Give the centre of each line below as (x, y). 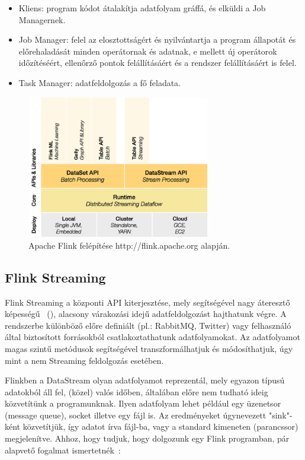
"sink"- (280, 415)
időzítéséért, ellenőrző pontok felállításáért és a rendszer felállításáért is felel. (158, 63)
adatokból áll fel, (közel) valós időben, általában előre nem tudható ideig (137, 391)
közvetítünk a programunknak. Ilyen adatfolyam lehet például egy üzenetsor (143, 403)
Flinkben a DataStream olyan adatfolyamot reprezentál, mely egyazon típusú (145, 380)
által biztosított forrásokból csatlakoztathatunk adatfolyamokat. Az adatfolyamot (152, 337)
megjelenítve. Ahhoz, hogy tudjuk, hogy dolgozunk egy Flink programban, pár (147, 438)
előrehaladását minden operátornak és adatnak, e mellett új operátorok (148, 51)
